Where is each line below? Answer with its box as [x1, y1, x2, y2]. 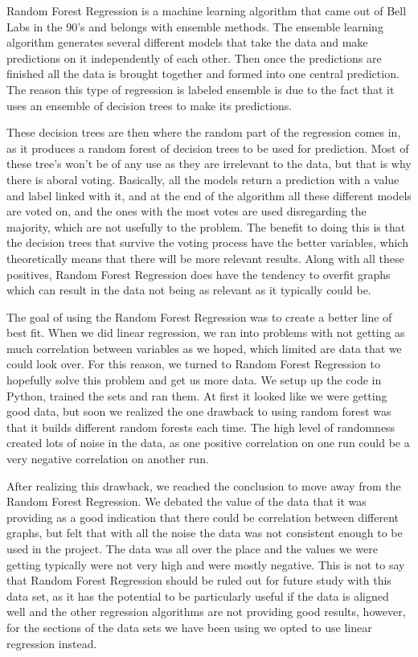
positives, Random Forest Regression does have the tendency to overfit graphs [6, 265, 391, 282]
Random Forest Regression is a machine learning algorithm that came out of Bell [6, 2, 407, 18]
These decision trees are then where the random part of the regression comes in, [6, 124, 401, 141]
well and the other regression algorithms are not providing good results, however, [6, 603, 406, 620]
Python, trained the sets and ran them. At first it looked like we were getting [6, 387, 387, 404]
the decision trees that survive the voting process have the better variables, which [6, 234, 408, 251]
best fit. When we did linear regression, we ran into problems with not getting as [6, 324, 405, 341]
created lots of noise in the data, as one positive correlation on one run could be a [6, 434, 410, 451]
